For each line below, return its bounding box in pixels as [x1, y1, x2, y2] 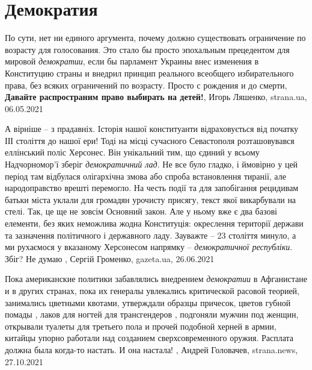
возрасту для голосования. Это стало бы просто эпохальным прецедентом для [5, 43, 290, 55]
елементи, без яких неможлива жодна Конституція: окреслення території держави [5, 217, 304, 230]
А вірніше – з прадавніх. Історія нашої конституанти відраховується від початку [5, 122, 299, 135]
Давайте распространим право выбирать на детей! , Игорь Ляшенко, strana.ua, [5, 90, 307, 103]
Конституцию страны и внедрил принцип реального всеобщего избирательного [5, 66, 294, 79]
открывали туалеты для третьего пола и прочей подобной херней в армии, [5, 319, 277, 332]
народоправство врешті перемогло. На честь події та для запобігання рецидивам [5, 181, 299, 194]
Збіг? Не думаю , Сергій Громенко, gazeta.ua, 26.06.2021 [5, 252, 215, 265]
